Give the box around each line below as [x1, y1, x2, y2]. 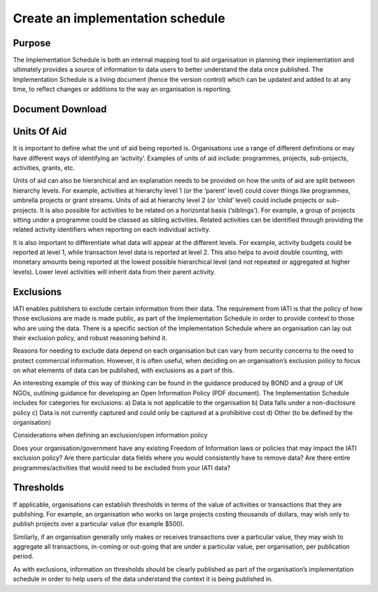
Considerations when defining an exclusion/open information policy [13, 431, 208, 439]
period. [13, 552, 34, 561]
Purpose [13, 37, 51, 49]
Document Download [13, 104, 107, 115]
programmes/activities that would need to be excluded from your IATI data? [13, 463, 231, 472]
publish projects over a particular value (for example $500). [13, 520, 185, 528]
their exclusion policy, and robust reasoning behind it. [13, 333, 168, 342]
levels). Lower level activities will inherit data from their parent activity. [13, 267, 216, 276]
